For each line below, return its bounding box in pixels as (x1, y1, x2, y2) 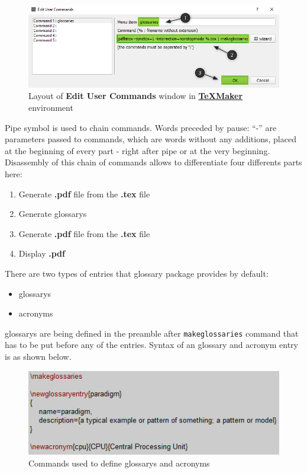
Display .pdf (18, 247, 65, 260)
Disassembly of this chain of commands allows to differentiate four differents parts (5, 156, 302, 168)
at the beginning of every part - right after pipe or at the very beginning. (5, 144, 270, 156)
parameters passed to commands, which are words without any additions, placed (5, 133, 296, 145)
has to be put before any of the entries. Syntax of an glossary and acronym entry (5, 338, 298, 351)
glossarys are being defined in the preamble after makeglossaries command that (5, 327, 299, 339)
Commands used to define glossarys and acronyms (28, 456, 210, 469)
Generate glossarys (18, 207, 87, 220)
